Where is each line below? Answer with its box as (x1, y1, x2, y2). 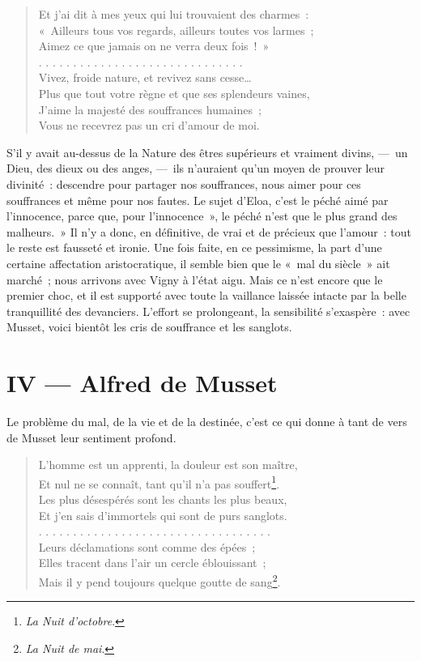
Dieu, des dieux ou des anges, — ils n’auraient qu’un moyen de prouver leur (6, 160, 385, 177)
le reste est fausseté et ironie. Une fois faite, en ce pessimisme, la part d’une (6, 239, 382, 256)
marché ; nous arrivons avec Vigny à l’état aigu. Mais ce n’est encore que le (6, 271, 383, 288)
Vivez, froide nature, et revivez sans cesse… (38, 69, 252, 86)
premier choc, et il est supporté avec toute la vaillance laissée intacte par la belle (6, 287, 406, 304)
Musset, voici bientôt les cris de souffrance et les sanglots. (6, 318, 292, 335)
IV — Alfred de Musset (6, 366, 278, 399)
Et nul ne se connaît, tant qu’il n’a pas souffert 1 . (38, 472, 280, 492)
